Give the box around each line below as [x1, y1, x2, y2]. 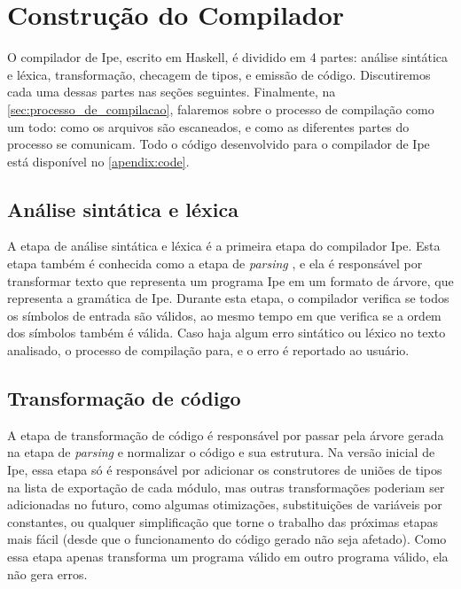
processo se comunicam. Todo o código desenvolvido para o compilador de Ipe [7, 135, 430, 153]
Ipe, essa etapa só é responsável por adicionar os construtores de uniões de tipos [7, 461, 442, 479]
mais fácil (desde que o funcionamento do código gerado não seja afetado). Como [7, 530, 447, 548]
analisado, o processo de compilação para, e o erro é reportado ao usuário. [7, 341, 410, 360]
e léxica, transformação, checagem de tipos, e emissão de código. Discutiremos [7, 65, 431, 83]
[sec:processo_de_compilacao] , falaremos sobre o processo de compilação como [7, 99, 434, 118]
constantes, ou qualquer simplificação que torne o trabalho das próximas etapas [7, 512, 438, 531]
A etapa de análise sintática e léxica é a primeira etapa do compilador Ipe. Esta [7, 236, 441, 255]
